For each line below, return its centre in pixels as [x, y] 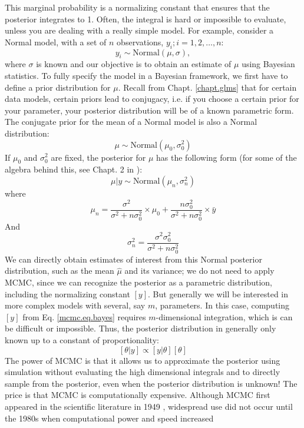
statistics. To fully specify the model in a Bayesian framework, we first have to [146, 75]
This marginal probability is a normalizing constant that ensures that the [137, 7]
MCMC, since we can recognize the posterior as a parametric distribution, [138, 282]
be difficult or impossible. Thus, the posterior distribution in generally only [141, 328]
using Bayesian [268, 64]
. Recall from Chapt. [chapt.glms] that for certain [207, 87]
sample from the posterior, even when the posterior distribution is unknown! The [151, 383]
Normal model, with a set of [56, 42]
